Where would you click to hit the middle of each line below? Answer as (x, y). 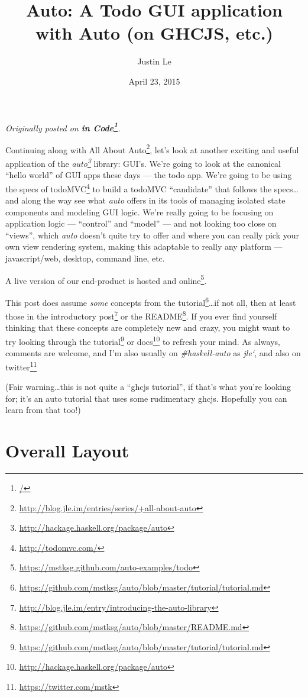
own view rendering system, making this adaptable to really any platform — (144, 246)
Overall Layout (67, 451)
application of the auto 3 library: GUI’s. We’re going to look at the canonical (143, 162)
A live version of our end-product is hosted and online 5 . (106, 279)
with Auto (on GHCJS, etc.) (154, 33)
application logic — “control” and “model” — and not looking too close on (141, 223)
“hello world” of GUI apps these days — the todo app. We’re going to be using (149, 175)
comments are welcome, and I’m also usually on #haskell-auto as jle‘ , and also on (153, 353)
